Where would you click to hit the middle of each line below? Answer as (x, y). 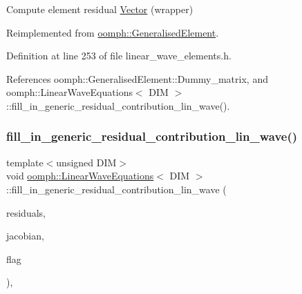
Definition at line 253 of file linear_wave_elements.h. (119, 56)
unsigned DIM (86, 162)
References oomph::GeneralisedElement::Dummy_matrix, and (137, 78)
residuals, (26, 212)
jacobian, (25, 236)
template (25, 162)
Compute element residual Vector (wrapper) (100, 9)
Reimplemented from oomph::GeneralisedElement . (113, 32)
